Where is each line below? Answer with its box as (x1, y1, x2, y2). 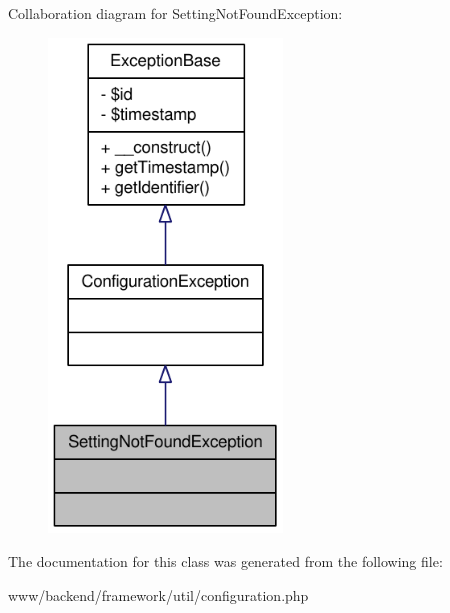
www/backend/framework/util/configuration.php (8, 584, 309, 605)
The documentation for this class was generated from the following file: (8, 551, 443, 572)
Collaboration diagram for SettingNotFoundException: (8, 3, 343, 23)
